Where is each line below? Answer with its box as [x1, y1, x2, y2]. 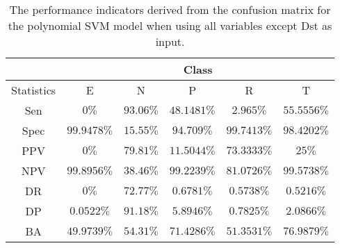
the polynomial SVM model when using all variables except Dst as [8, 17, 332, 33]
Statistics [11, 82, 56, 98]
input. [155, 33, 185, 49]
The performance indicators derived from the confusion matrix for [9, 1, 331, 17]
